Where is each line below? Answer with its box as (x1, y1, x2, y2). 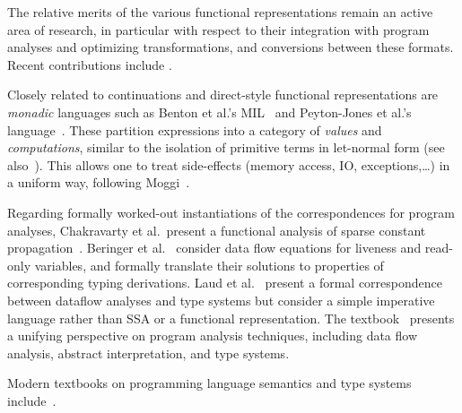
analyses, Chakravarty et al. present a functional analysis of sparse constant (7, 220, 426, 239)
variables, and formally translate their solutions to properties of (34, 255, 384, 274)
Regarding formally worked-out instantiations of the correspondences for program (7, 202, 456, 221)
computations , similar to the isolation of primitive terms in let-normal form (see (7, 138, 445, 157)
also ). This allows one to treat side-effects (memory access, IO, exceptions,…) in (7, 155, 450, 174)
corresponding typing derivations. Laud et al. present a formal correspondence (7, 273, 442, 292)
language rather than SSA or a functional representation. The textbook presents (7, 308, 455, 327)
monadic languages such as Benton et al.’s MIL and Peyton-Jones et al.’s (7, 102, 412, 121)
